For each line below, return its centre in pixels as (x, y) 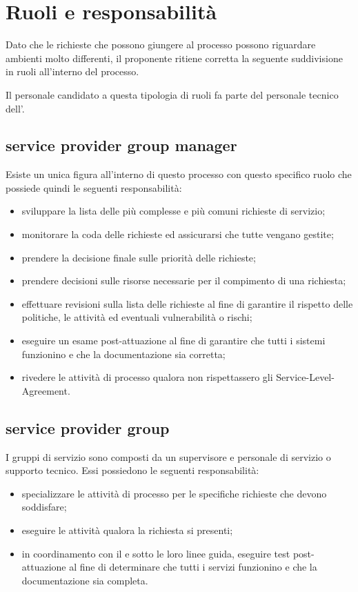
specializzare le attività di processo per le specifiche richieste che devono (174, 493)
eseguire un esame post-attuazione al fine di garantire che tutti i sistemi (173, 341)
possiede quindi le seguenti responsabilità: (94, 187)
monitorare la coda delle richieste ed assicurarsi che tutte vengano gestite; (178, 234)
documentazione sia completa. (85, 580)
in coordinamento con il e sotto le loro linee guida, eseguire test (156, 553)
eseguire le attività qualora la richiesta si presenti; (127, 530)
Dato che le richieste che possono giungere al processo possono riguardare (161, 45)
